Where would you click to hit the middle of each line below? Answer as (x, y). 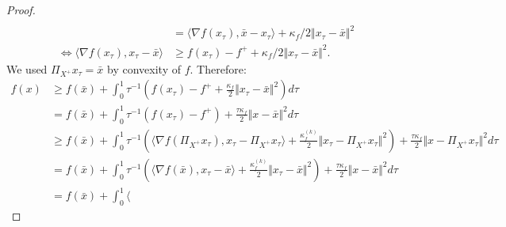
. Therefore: (218, 68)
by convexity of (144, 68)
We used (27, 68)
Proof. (21, 9)
